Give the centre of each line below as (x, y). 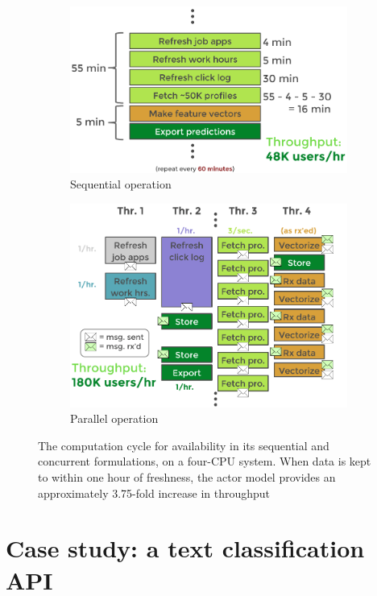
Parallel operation (114, 418)
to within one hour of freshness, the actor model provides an (187, 477)
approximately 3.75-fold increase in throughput (154, 493)
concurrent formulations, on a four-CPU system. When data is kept (205, 461)
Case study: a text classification (185, 548)
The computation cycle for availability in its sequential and (184, 445)
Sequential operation (121, 184)
